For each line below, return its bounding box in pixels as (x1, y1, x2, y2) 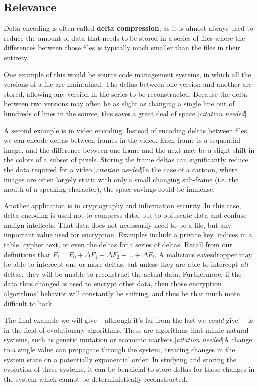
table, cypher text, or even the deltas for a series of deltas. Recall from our (4, 239, 232, 250)
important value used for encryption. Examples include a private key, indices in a (4, 229, 252, 240)
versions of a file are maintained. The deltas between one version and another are (4, 79, 252, 89)
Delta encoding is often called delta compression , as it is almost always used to (4, 23, 253, 33)
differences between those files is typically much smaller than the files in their (4, 42, 240, 53)
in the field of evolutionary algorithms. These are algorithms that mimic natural (4, 324, 249, 335)
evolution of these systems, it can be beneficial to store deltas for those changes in (4, 364, 255, 374)
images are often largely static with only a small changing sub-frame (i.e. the (4, 174, 239, 184)
